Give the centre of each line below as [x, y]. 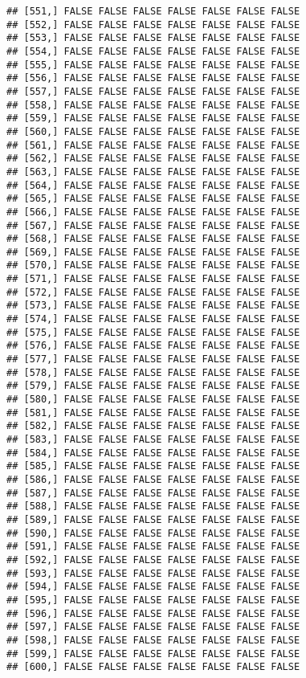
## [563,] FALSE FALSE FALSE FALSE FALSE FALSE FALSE [153, 172]
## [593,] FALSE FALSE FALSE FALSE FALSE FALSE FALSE [153, 573]
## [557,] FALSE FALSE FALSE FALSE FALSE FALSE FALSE [153, 91]
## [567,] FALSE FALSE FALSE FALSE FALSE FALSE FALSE [153, 225]
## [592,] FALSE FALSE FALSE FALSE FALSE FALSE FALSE [153, 560]
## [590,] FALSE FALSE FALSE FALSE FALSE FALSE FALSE [153, 533]
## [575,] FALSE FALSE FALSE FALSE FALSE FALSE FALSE [153, 332]
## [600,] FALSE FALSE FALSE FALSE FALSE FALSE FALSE [153, 667]
